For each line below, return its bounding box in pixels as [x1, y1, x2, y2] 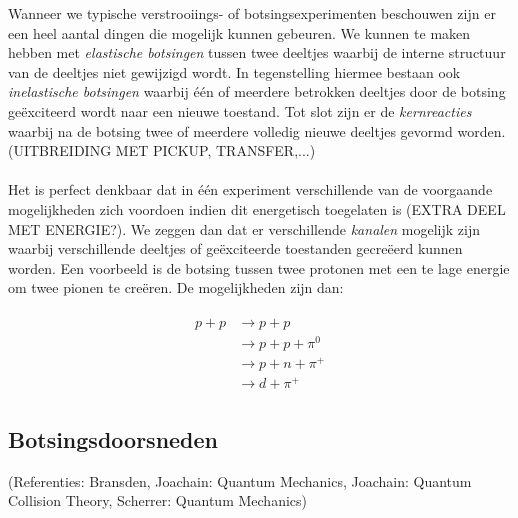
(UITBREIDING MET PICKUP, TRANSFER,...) [8, 140, 316, 161]
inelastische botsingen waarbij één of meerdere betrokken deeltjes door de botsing [8, 81, 506, 102]
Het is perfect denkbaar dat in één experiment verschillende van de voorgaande [8, 179, 493, 200]
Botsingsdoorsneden [8, 423, 219, 454]
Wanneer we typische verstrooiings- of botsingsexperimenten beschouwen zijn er [8, 3, 496, 23]
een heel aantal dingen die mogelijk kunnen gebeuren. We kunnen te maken [8, 22, 471, 43]
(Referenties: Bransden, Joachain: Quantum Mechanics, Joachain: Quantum [8, 470, 472, 491]
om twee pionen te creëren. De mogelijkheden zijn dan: [8, 277, 344, 298]
